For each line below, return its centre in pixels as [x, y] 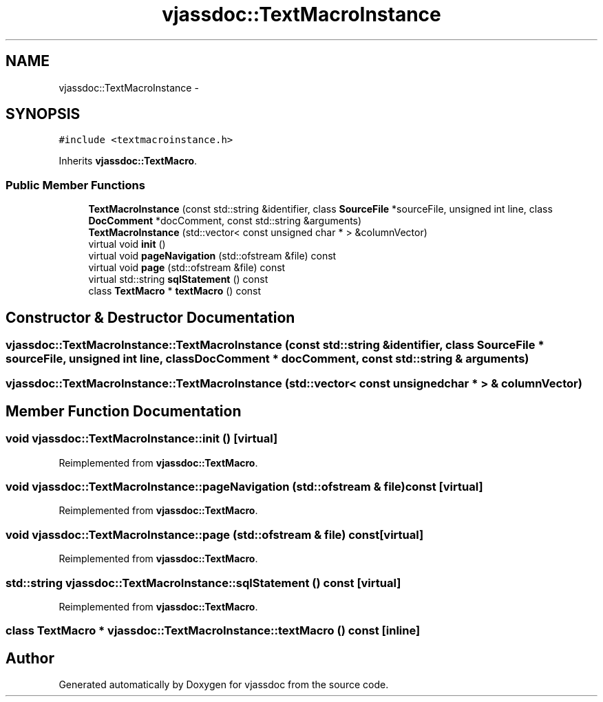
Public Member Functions [75, 185]
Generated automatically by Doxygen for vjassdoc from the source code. [224, 685]
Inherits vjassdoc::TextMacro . [128, 161]
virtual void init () [127, 244]
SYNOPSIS [43, 114]
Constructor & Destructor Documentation [150, 317]
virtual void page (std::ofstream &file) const [187, 268]
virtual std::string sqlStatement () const [178, 279]
